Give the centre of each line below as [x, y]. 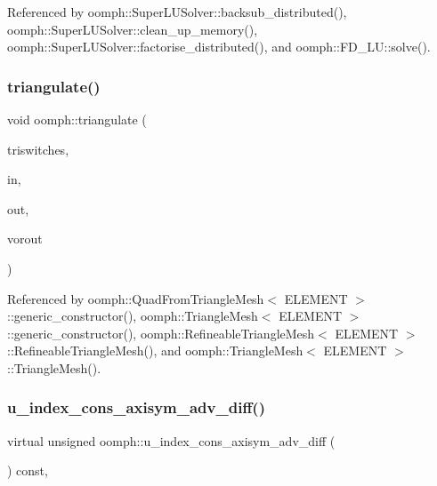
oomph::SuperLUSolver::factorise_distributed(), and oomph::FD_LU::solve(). [219, 47]
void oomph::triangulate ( [77, 119]
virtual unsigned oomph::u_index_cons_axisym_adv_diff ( [171, 440]
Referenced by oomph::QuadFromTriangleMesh [136, 298]
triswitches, [38, 149]
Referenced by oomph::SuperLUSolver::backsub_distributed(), [177, 12]
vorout [25, 239]
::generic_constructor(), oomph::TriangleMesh [133, 316]
